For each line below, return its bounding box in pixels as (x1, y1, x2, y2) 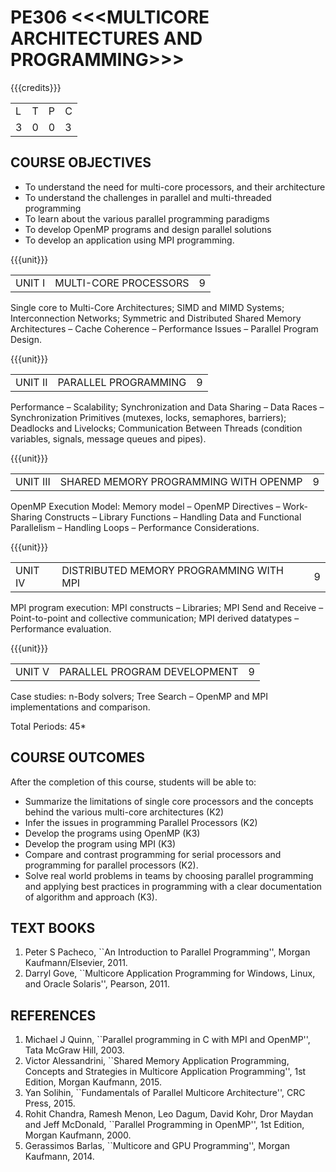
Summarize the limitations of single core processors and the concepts (24, 795, 314, 807)
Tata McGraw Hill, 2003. (24, 1044, 125, 1056)
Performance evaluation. (10, 622, 112, 635)
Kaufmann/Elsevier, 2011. (24, 957, 128, 969)
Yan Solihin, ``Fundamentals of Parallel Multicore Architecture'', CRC (24, 1087, 306, 1099)
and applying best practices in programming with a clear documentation (24, 880, 323, 892)
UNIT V (15, 664, 50, 678)
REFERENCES (10, 1007, 97, 1024)
